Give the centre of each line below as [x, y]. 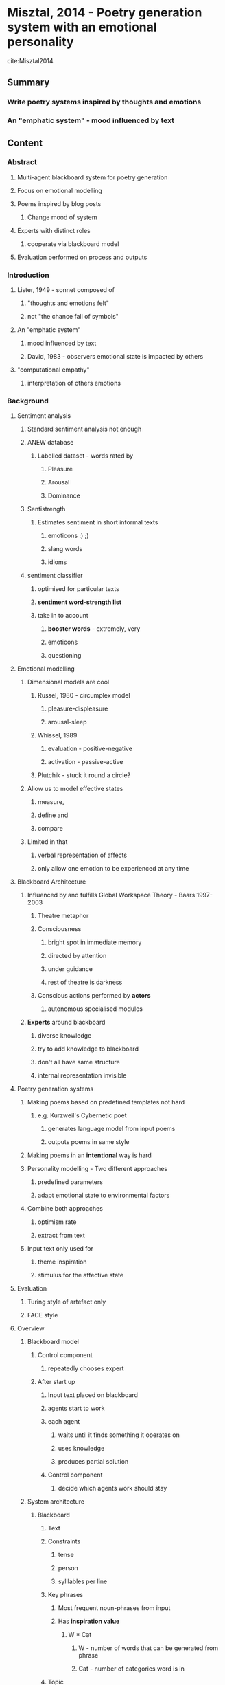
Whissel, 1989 [57, 735]
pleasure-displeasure [78, 708]
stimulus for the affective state [81, 1275]
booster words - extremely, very [94, 629]
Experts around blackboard [66, 1023]
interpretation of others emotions [74, 383]
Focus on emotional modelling [60, 190]
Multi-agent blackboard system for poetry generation [92, 177]
